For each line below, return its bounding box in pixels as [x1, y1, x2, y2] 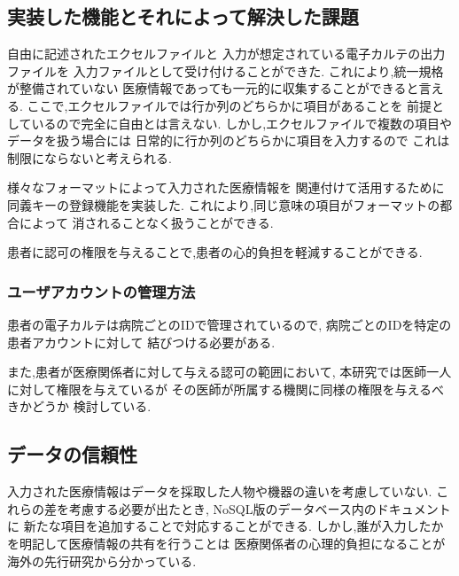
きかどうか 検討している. [7, 397, 152, 416]
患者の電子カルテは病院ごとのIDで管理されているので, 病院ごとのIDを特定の [7, 315, 452, 333]
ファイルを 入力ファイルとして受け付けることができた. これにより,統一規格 [7, 61, 444, 80]
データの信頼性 [7, 440, 137, 468]
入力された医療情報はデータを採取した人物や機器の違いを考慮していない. [7, 482, 432, 501]
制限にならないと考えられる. [7, 148, 172, 167]
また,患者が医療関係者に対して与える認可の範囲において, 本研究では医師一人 [7, 362, 452, 381]
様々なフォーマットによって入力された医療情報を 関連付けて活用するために [7, 178, 445, 197]
